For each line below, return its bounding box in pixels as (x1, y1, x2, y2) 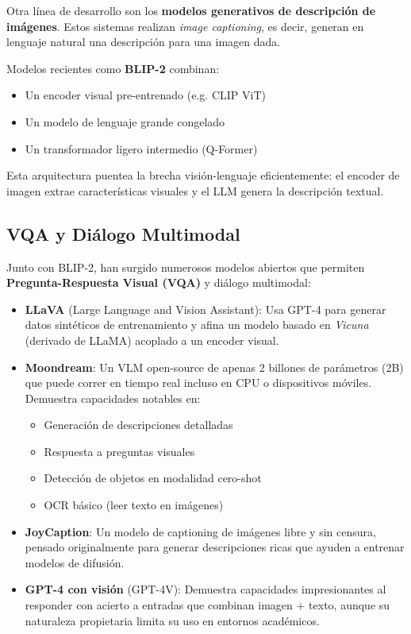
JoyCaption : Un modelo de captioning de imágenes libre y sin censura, (25, 523, 376, 539)
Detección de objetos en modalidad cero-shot (44, 470, 262, 486)
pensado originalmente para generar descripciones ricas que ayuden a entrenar (25, 539, 405, 555)
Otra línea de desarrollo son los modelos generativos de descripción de (6, 2, 376, 18)
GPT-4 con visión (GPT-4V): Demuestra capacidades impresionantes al (25, 581, 386, 597)
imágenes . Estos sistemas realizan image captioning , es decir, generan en (6, 17, 364, 34)
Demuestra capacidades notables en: (25, 389, 201, 406)
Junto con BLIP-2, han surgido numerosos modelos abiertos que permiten (6, 258, 365, 275)
